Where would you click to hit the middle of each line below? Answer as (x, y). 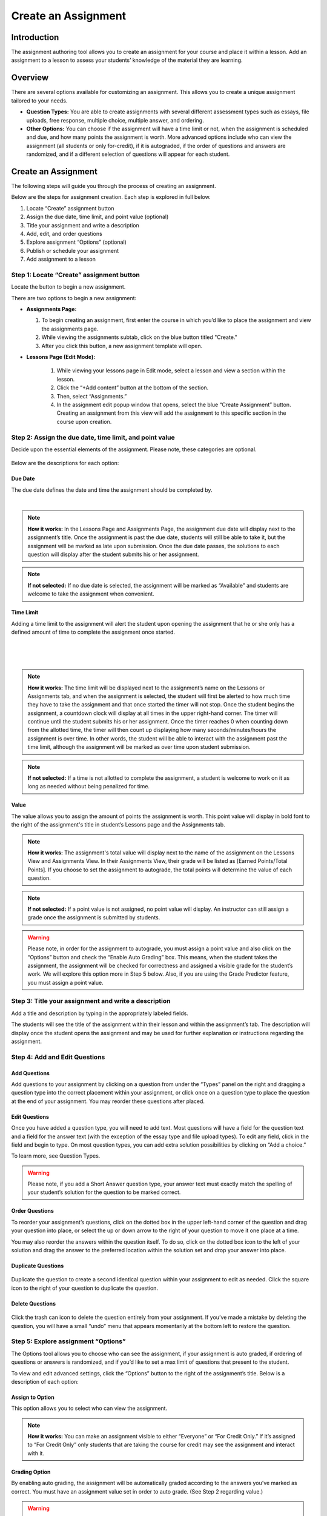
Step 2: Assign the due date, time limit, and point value (93, 437)
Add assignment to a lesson (61, 259)
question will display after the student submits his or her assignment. (113, 554)
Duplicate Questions (38, 1266)
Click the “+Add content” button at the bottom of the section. (133, 387)
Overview (30, 78)
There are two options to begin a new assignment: (74, 298)
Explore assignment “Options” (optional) (77, 242)
